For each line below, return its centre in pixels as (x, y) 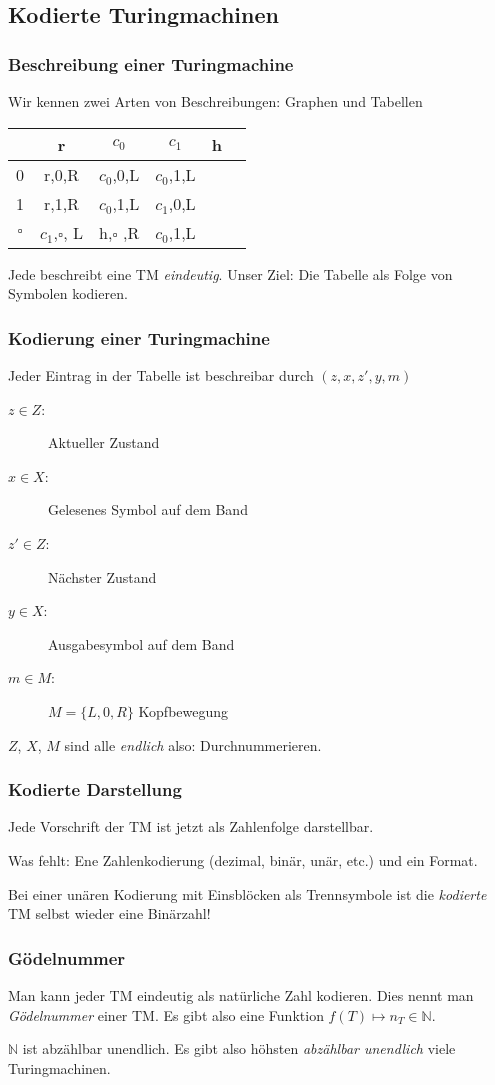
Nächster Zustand (102, 576)
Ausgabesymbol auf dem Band (141, 643)
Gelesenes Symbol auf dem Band (148, 509)
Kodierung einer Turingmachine (139, 337)
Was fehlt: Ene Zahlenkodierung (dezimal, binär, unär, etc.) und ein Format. (243, 859)
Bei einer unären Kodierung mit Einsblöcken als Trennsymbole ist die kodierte (247, 893)
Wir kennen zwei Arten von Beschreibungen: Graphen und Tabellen (215, 101)
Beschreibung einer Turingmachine (151, 63)
